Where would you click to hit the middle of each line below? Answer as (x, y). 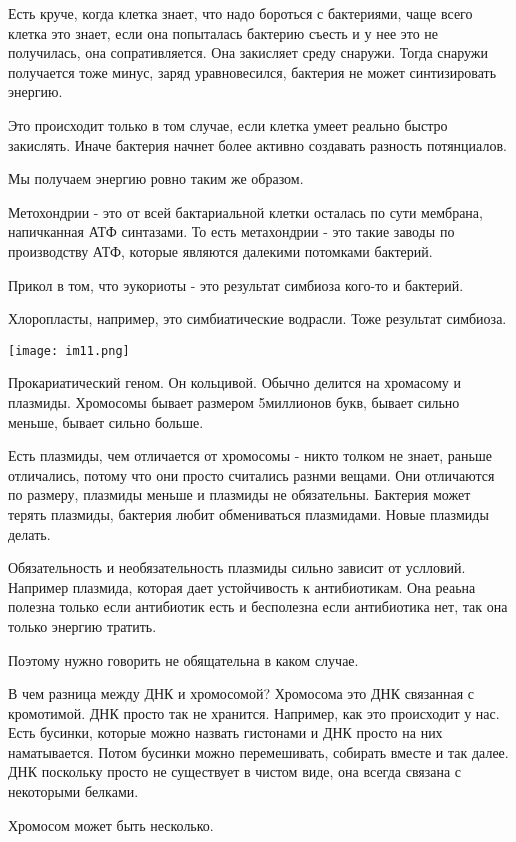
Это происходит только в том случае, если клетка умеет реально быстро (228, 124)
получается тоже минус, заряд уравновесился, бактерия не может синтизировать (252, 71)
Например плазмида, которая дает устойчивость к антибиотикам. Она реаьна (242, 586)
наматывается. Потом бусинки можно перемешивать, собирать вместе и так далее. (258, 751)
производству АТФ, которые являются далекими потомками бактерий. (220, 250)
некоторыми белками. (73, 791)
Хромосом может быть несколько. (111, 824)
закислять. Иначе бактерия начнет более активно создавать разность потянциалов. (257, 144)
